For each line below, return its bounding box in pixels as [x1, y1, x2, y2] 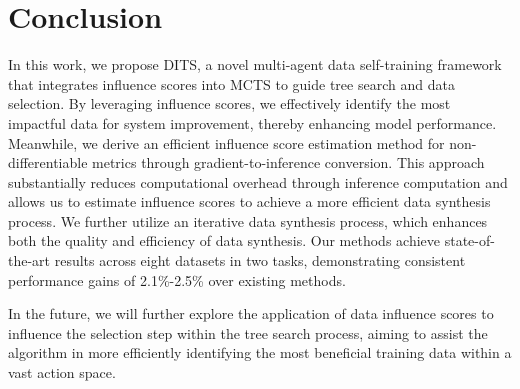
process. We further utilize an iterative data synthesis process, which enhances [8, 210, 488, 231]
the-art [8, 250, 51, 271]
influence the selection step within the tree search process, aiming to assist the [8, 322, 488, 343]
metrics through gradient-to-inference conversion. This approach [92, 152, 485, 173]
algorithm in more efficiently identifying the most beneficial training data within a [8, 342, 512, 363]
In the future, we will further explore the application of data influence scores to [8, 303, 494, 324]
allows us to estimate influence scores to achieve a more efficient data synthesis [8, 191, 491, 212]
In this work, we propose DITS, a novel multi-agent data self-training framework [8, 54, 502, 75]
